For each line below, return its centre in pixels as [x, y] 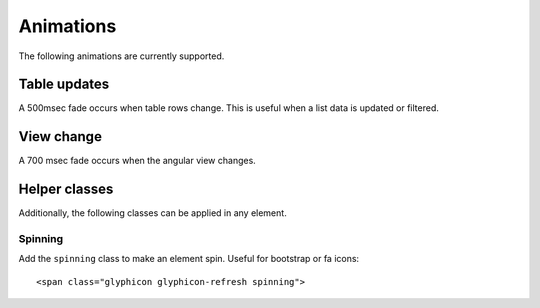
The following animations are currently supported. [121, 56]
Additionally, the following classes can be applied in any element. [152, 213]
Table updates [64, 84]
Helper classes [66, 189]
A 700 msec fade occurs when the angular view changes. [137, 161]
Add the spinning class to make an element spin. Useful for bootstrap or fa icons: [189, 259]
